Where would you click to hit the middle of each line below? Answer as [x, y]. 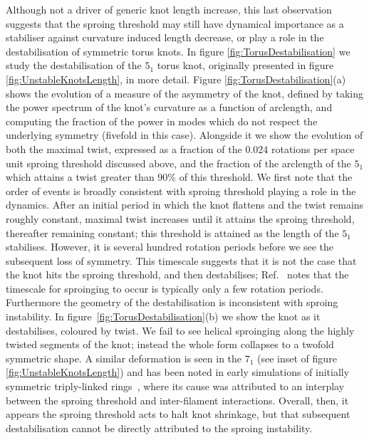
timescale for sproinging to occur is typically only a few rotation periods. [165, 288]
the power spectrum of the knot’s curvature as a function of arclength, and [169, 107]
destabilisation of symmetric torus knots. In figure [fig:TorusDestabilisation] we [178, 51]
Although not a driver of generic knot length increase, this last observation [169, 9]
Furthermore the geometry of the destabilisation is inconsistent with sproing [172, 302]
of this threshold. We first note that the [266, 177]
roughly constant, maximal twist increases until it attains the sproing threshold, [180, 218]
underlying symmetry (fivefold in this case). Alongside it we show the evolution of [184, 135]
